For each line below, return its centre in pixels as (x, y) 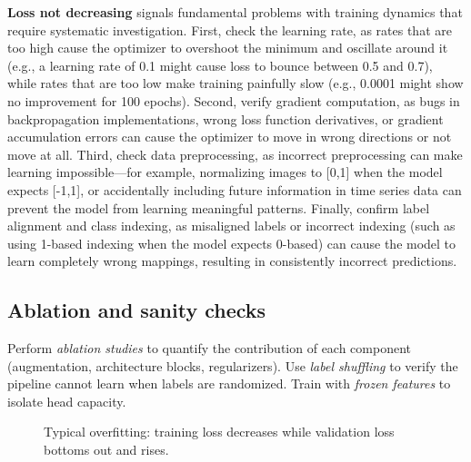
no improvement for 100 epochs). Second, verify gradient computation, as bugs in (234, 100)
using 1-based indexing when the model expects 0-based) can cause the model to (232, 243)
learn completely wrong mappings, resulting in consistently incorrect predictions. (232, 261)
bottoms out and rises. (106, 450)
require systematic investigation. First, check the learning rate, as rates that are (230, 29)
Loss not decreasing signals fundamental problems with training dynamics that (235, 12)
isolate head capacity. (67, 401)
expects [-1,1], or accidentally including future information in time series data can (235, 189)
